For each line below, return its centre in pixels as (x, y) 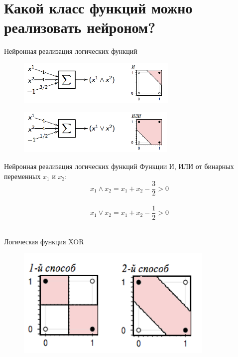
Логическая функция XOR (44, 241)
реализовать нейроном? (80, 27)
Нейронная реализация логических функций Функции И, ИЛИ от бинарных (119, 166)
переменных (22, 176)
